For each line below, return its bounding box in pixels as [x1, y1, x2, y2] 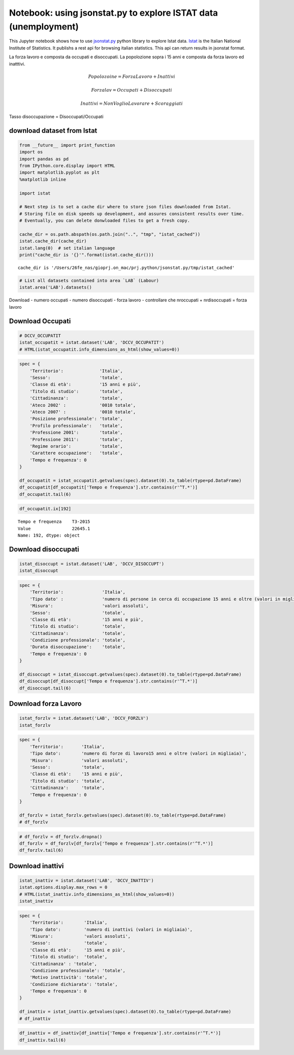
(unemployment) [9, 21, 79, 32]
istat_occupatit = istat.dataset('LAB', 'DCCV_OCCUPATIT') [19, 340, 164, 345]
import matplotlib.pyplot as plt [19, 170, 100, 175]
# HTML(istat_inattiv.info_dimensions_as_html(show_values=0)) [19, 891, 175, 897]
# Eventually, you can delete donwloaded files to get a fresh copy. [19, 218, 190, 223]
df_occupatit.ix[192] [19, 506, 72, 512]
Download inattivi [9, 861, 64, 870]
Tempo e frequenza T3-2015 [18, 519, 91, 524]
